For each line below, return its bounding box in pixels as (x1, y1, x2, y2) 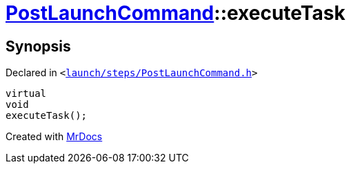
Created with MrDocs (6, 131, 103, 143)
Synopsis (6, 37, 71, 55)
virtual (6, 88, 47, 100)
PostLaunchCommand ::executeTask (6, 1, 345, 25)
